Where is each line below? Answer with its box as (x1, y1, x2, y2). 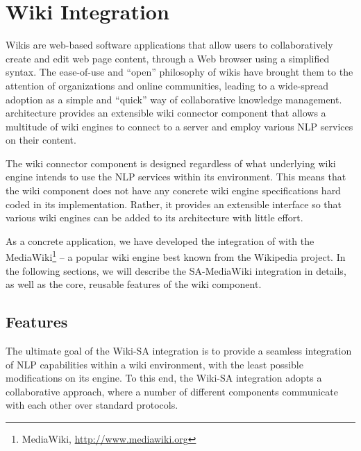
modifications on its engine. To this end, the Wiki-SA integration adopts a (6, 371, 322, 385)
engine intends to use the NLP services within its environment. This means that (6, 169, 346, 184)
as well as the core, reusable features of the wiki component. (6, 277, 262, 291)
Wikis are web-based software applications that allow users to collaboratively (6, 37, 333, 52)
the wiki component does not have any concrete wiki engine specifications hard (6, 183, 341, 198)
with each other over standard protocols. (6, 398, 178, 412)
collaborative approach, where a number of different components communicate (6, 384, 338, 398)
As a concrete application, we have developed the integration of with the (6, 233, 314, 248)
